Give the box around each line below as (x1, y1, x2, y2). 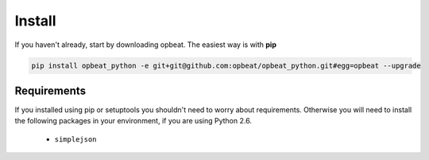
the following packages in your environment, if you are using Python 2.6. (14, 116, 252, 126)
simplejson (54, 135, 97, 143)
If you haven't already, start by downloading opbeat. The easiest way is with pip (14, 40, 277, 49)
